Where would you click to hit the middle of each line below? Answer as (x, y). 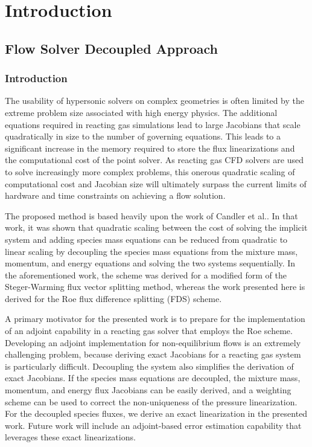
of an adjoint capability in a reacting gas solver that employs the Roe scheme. (149, 331)
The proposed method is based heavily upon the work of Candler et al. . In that (151, 215)
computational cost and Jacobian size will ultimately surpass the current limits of (156, 183)
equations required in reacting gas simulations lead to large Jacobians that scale (153, 124)
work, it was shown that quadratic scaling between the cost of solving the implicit (156, 227)
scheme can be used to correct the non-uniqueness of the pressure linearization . (151, 401)
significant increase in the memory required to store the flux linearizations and (150, 148)
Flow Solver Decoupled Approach (111, 48)
